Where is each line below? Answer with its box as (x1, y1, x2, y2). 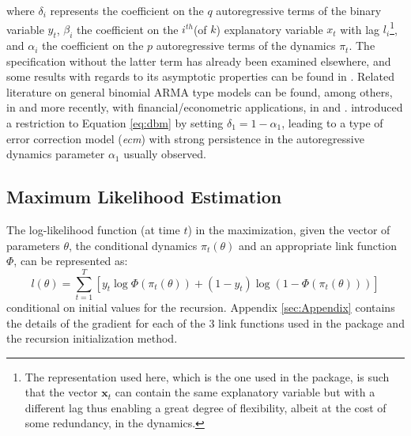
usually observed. (123, 146, 207, 162)
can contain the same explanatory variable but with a (115, 384, 375, 400)
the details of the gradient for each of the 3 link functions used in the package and (6, 314, 405, 331)
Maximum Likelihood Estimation (6, 184, 282, 209)
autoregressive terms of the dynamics (156, 37, 336, 54)
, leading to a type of (281, 115, 383, 131)
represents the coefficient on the (50, 2, 204, 18)
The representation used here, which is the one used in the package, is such (25, 368, 390, 385)
